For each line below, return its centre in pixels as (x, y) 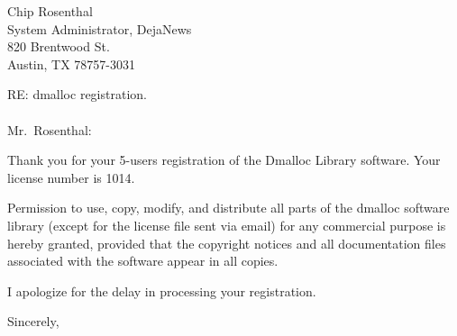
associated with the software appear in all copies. (143, 261)
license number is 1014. (71, 177)
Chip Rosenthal (50, 11)
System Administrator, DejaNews (100, 28)
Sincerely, (33, 321)
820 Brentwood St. (59, 46)
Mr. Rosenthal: (50, 129)
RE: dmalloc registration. (77, 94)
